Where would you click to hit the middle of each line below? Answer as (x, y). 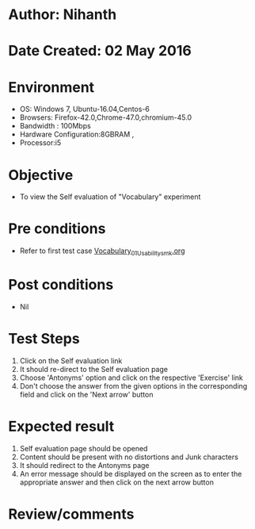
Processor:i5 (40, 143)
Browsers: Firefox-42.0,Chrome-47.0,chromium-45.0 (106, 117)
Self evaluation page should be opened (84, 448)
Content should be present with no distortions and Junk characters (129, 457)
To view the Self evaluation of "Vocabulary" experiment (110, 197)
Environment (51, 87)
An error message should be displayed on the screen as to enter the (131, 473)
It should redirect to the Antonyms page (84, 465)
